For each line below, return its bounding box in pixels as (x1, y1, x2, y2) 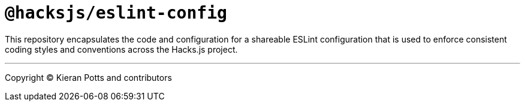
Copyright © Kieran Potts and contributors (5, 72, 172, 83)
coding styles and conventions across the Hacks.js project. (5, 44, 238, 54)
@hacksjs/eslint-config (5, 3, 227, 23)
